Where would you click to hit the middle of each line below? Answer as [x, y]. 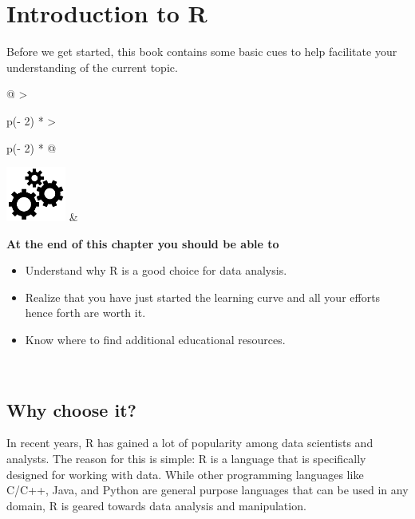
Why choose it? [71, 409]
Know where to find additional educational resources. [155, 340]
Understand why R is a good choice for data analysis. [156, 270]
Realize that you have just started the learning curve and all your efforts [203, 297]
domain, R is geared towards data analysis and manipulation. [156, 505]
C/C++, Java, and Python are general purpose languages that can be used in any [207, 490]
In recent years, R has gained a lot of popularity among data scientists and [190, 443]
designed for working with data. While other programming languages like [185, 474]
